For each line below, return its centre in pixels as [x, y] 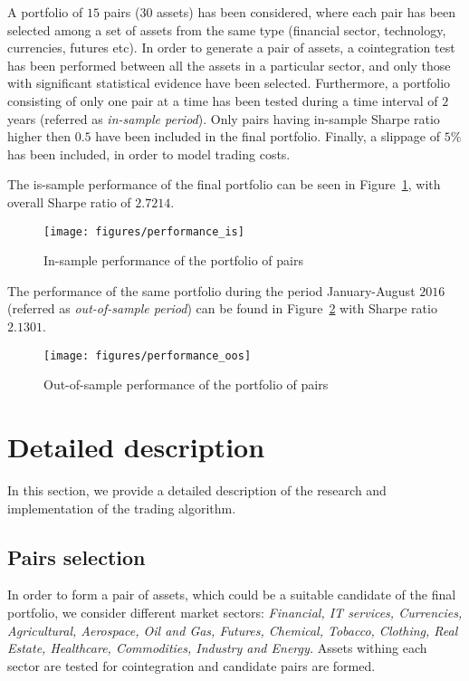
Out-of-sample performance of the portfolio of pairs [186, 384]
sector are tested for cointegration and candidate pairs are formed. [191, 665]
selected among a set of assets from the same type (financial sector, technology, [227, 29]
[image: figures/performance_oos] [148, 355]
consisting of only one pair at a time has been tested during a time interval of [223, 100]
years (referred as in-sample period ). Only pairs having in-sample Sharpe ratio [224, 118]
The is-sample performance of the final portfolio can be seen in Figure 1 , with [224, 184]
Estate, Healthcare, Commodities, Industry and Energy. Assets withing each [217, 648]
